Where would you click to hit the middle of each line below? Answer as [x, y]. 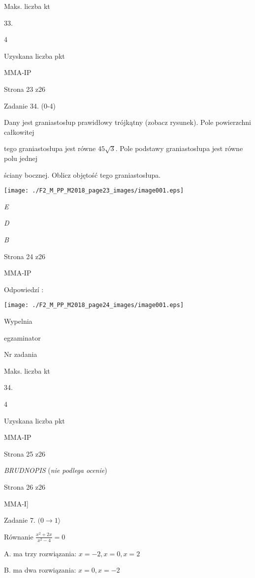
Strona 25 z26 [25, 453]
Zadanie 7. [20, 520]
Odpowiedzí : [24, 289]
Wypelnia [18, 321]
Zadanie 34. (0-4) [30, 105]
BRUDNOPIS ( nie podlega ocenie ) [56, 470]
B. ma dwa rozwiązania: [40, 570]
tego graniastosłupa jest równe [50, 148]
